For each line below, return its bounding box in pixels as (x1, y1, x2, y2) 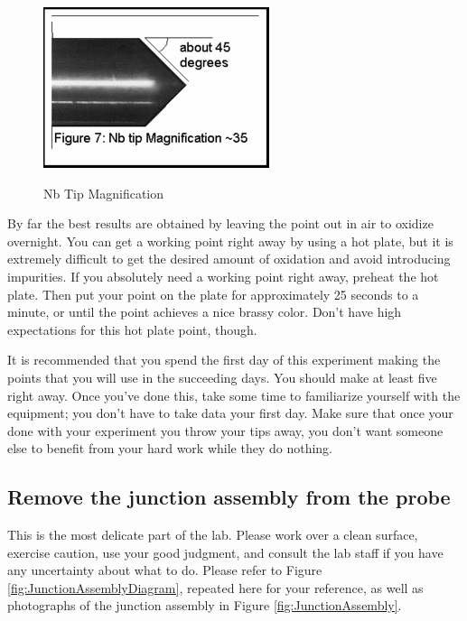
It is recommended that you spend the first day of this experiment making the (7, 350, 441, 369)
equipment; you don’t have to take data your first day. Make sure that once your (7, 403, 453, 422)
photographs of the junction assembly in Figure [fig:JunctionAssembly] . (7, 596, 402, 615)
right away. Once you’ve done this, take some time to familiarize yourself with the (7, 385, 461, 404)
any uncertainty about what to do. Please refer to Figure (7, 561, 322, 579)
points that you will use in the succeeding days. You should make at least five (7, 367, 437, 386)
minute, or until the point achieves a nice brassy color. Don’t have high (7, 302, 402, 321)
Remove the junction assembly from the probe (7, 483, 451, 511)
